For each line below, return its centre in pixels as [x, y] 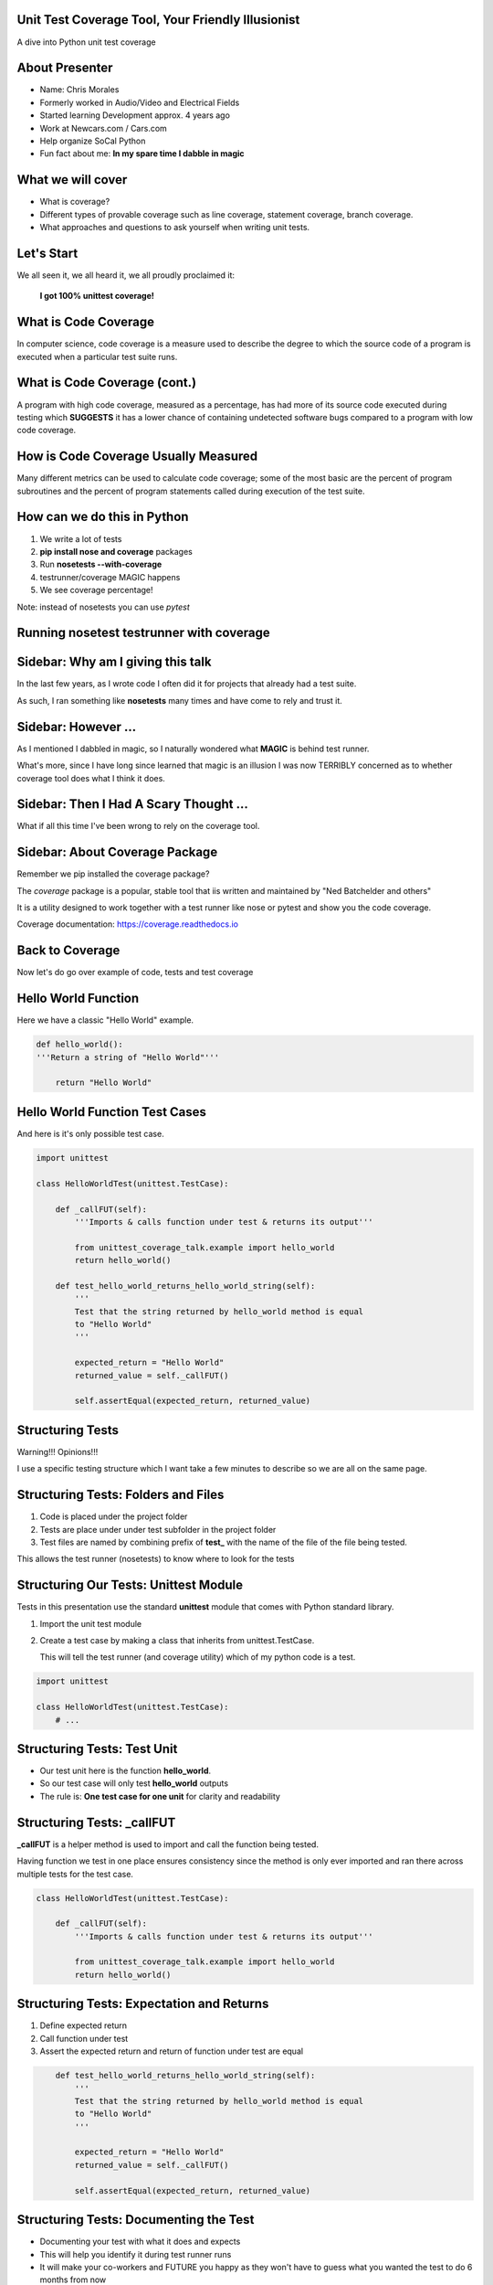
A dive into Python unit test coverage [86, 42]
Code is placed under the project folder [114, 1516]
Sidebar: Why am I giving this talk [114, 662]
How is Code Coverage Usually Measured [137, 457]
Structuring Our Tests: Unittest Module [130, 1585]
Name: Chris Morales [79, 90]
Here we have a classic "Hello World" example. [105, 1020]
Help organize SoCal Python [93, 141]
